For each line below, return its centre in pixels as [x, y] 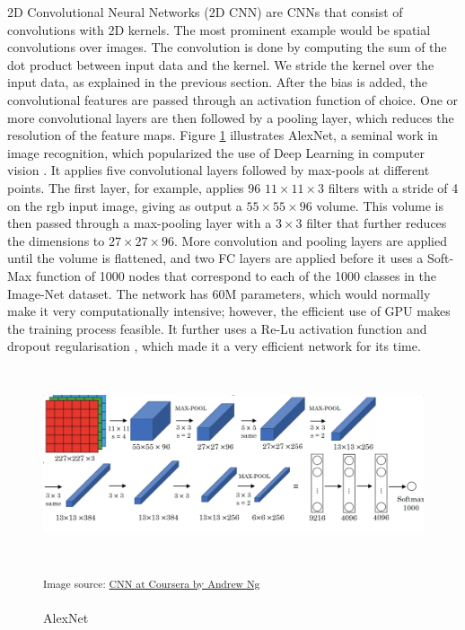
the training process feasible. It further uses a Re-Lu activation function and [217, 328]
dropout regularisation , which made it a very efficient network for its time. [214, 346]
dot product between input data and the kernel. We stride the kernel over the [221, 64]
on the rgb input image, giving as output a [125, 205]
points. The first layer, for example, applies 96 [134, 187]
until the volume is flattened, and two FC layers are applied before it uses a [215, 258]
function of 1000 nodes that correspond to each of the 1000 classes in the [236, 275]
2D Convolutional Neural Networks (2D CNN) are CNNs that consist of [205, 12]
